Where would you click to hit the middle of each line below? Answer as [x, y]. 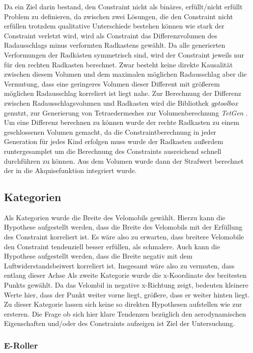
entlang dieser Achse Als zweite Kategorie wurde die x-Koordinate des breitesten [126, 275]
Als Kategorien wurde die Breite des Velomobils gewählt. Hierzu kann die [115, 217]
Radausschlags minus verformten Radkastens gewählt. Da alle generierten [115, 45]
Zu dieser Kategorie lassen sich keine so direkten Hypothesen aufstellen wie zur [123, 304]
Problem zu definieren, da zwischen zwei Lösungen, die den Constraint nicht [119, 16]
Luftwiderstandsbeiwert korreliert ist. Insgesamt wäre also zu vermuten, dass [119, 265]
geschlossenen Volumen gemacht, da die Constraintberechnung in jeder [110, 132]
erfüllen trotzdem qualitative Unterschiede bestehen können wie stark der [114, 26]
